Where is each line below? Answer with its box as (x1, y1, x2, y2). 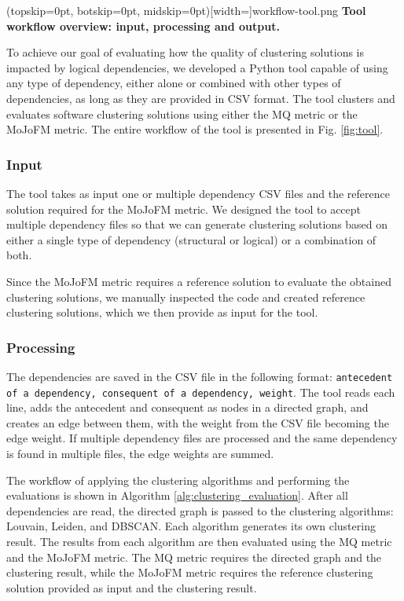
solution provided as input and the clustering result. (6, 579, 257, 596)
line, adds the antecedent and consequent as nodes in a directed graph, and (6, 399, 369, 416)
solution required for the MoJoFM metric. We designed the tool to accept (6, 200, 362, 217)
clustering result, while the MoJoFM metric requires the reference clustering (6, 564, 373, 581)
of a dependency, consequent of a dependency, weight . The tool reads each (6, 383, 395, 400)
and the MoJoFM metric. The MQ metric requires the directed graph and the (6, 548, 382, 565)
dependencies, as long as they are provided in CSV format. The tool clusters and (6, 90, 395, 106)
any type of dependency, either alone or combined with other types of (6, 75, 341, 91)
